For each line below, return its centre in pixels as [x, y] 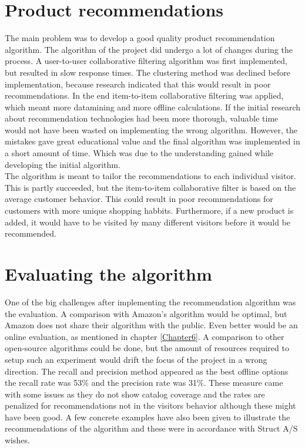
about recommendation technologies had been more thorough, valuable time [142, 118]
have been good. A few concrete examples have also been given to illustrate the [148, 417]
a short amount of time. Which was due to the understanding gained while [139, 153]
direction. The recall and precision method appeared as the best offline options [147, 371]
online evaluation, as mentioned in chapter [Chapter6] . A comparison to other [145, 336]
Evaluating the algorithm [108, 274]
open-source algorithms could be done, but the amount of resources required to [147, 348]
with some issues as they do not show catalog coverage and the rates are [135, 394]
